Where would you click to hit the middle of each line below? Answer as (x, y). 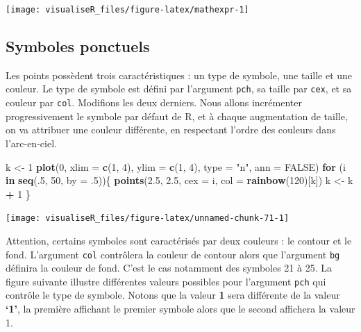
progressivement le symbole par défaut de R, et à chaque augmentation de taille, (177, 116)
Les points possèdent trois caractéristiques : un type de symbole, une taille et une (179, 75)
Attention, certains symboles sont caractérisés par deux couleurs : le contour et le (179, 240)
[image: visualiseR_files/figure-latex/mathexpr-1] (127, 10)
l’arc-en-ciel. (31, 143)
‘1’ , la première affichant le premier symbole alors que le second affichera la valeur (180, 309)
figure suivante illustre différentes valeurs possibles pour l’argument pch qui (166, 281)
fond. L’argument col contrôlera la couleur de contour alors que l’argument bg (173, 254)
